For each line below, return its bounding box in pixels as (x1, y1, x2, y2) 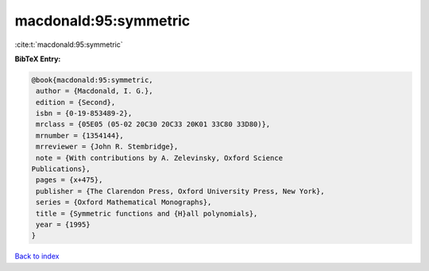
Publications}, (31, 165, 91, 174)
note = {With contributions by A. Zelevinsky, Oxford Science (36, 153, 284, 162)
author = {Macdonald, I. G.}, (36, 87, 154, 95)
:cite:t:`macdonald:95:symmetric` (14, 40, 123, 49)
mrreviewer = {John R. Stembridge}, (36, 142, 179, 151)
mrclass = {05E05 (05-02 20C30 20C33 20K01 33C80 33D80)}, (36, 120, 271, 129)
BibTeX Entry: (14, 54, 61, 64)
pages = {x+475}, (36, 176, 103, 184)
